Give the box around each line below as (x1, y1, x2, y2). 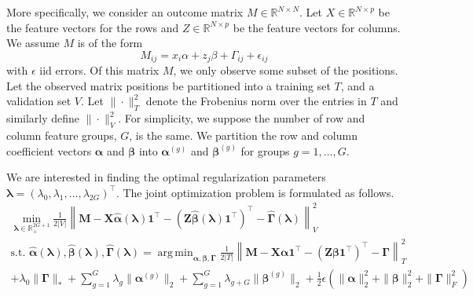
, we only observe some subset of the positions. (173, 62, 398, 79)
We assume (6, 35, 60, 51)
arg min (157, 247, 193, 258)
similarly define (6, 110, 80, 126)
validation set (6, 93, 71, 109)
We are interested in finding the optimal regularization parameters (6, 169, 326, 185)
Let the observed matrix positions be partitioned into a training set (6, 77, 331, 93)
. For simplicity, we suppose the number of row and (118, 110, 365, 126)
